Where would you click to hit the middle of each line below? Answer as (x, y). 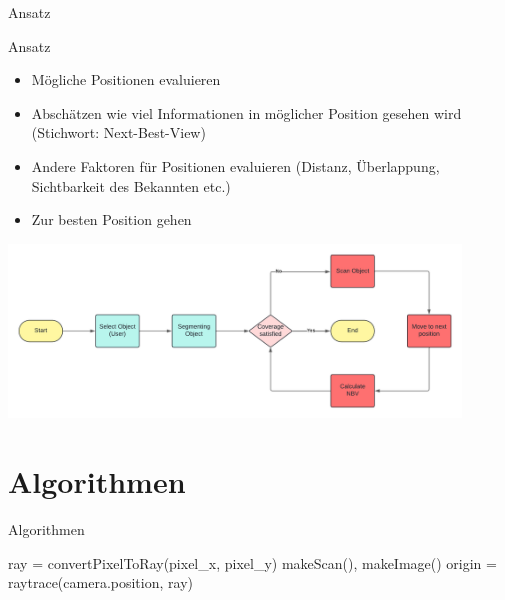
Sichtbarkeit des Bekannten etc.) (131, 185)
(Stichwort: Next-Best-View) (118, 132)
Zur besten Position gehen (111, 219)
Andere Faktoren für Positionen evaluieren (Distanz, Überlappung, (235, 165)
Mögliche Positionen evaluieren (126, 79)
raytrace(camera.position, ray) (100, 582)
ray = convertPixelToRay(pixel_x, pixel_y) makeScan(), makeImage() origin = (252, 562)
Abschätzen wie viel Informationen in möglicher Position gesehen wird (246, 112)
